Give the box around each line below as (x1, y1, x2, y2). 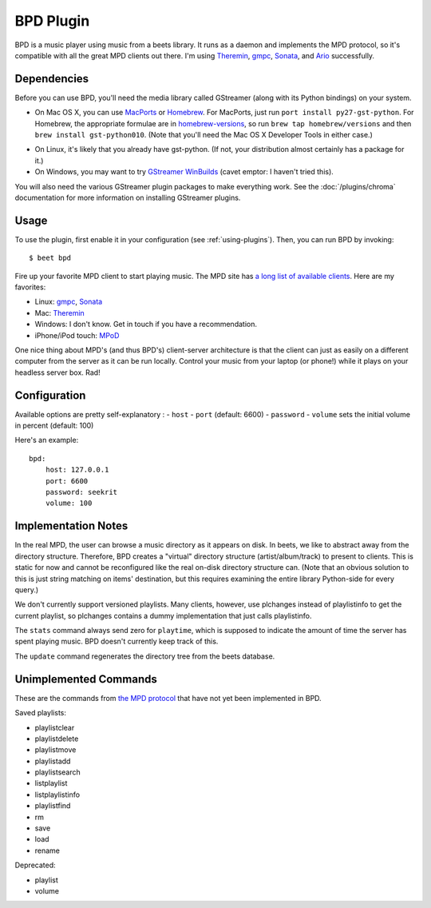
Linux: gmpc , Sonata (34, 297, 103, 307)
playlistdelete (34, 734, 79, 743)
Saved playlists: (14, 708, 67, 718)
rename (34, 846, 60, 855)
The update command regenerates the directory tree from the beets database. (14, 651, 275, 661)
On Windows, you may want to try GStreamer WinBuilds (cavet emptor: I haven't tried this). (34, 167, 334, 177)
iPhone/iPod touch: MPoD (34, 330, 120, 340)
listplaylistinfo (34, 790, 80, 799)
